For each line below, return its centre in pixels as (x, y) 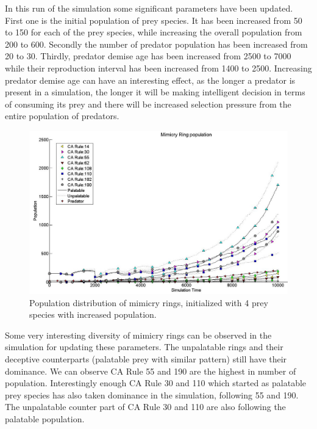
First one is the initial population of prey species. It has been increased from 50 (154, 20)
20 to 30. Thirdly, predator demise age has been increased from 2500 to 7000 (148, 56)
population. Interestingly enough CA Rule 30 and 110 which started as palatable (156, 383)
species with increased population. (93, 314)
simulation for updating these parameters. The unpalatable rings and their (144, 347)
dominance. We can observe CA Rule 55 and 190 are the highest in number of (151, 371)
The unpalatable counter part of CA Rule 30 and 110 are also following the (145, 407)
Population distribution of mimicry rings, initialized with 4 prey (149, 302)
